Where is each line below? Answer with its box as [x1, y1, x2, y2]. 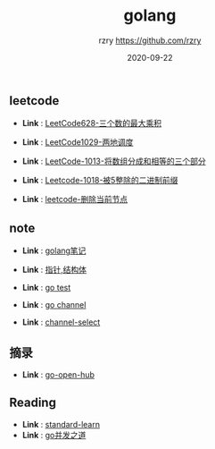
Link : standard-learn [21, 419, 101, 429]
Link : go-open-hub [21, 369, 95, 380]
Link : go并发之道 [21, 429, 87, 440]
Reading [9, 395, 56, 411]
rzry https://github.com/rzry [98, 35, 202, 46]
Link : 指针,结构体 [21, 265, 87, 275]
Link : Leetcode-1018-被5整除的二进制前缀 [21, 175, 178, 186]
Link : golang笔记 [21, 245, 87, 256]
